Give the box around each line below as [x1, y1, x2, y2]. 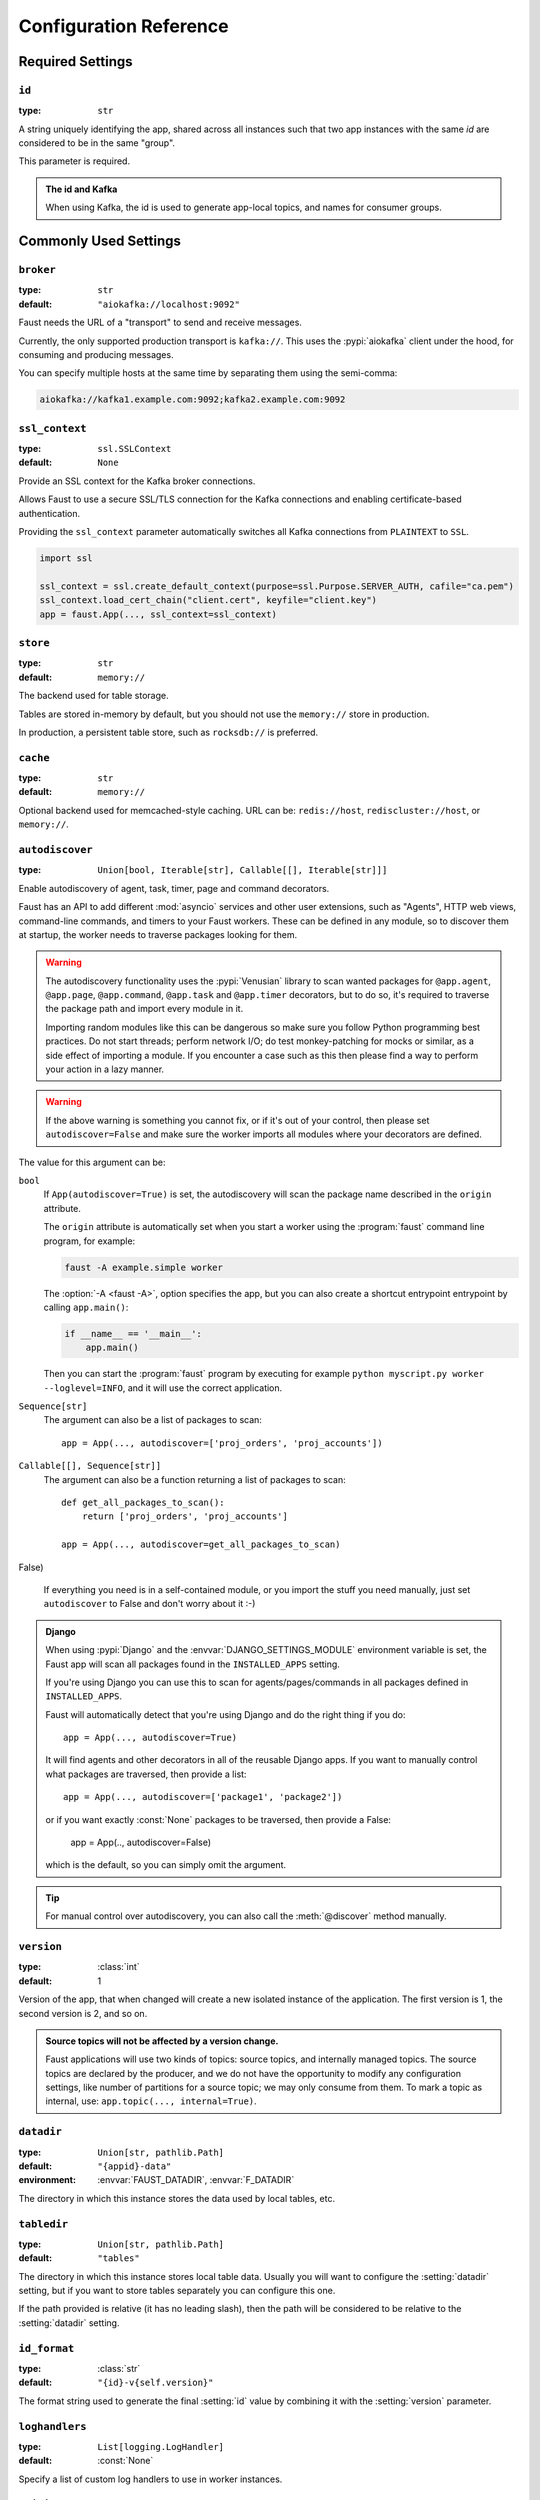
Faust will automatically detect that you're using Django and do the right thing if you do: [45, 1708, 406, 1720]
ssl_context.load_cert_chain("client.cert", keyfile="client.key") [39, 595, 378, 606]
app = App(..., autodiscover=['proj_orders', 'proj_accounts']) [61, 1437, 384, 1449]
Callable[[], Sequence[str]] [18, 1460, 162, 1472]
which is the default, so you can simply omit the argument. [45, 1859, 287, 1871]
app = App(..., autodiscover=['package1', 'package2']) [63, 1791, 343, 1803]
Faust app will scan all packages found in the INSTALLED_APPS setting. [45, 1658, 340, 1670]
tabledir [18, 2217, 69, 2230]
